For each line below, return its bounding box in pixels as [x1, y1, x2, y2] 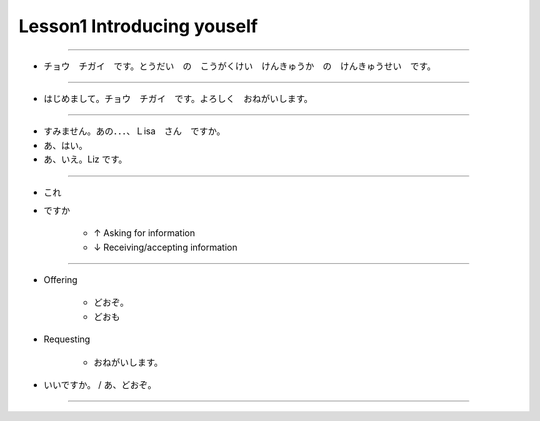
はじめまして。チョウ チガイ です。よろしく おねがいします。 [43, 92, 314, 104]
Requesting [43, 333, 91, 345]
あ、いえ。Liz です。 [43, 153, 128, 165]
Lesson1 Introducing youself [18, 15, 259, 37]
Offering [43, 274, 78, 286]
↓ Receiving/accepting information [93, 241, 238, 253]
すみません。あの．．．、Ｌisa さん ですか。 [43, 125, 226, 137]
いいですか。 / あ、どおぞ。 [43, 379, 157, 391]
